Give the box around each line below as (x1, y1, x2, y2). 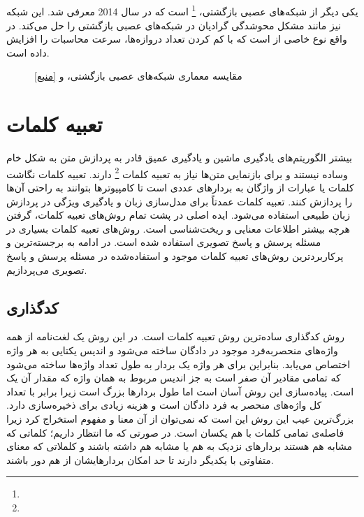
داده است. (6, 45, 50, 59)
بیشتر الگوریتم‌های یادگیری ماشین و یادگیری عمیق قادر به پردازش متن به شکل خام (6, 150, 352, 165)
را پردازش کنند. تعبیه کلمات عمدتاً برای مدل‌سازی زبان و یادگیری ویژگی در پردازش (6, 194, 353, 208)
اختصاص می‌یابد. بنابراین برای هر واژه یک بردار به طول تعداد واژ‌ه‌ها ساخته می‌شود (6, 356, 351, 371)
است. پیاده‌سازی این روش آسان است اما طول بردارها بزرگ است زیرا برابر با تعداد (6, 384, 354, 398)
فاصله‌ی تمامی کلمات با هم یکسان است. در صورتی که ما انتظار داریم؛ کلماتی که (6, 425, 344, 439)
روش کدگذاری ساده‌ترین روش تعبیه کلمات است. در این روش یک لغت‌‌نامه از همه (6, 329, 344, 344)
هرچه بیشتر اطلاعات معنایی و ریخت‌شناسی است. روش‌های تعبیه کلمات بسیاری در (6, 221, 350, 235)
